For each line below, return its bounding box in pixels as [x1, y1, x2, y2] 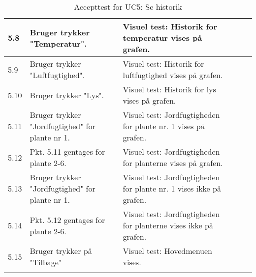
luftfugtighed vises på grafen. [123, 69, 223, 81]
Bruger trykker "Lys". [30, 89, 104, 101]
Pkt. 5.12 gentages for [30, 214, 105, 225]
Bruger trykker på [30, 245, 92, 256]
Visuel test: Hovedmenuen [123, 245, 213, 256]
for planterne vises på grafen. [123, 157, 223, 168]
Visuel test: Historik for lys [123, 83, 216, 95]
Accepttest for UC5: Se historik [74, 1, 182, 12]
